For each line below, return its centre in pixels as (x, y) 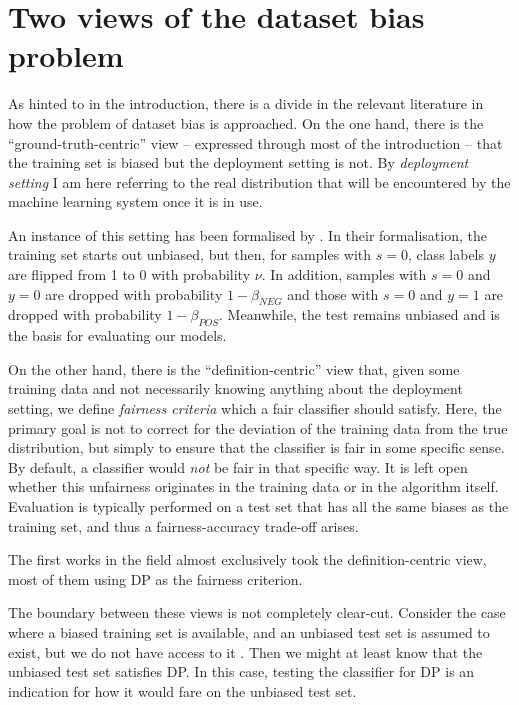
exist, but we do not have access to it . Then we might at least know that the (245, 651)
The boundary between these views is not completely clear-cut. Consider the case (257, 612)
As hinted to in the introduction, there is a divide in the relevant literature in (246, 103)
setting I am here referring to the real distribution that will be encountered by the (259, 181)
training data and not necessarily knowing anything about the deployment (235, 388)
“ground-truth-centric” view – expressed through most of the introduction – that (255, 142)
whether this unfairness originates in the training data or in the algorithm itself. (253, 486)
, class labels (446, 254)
